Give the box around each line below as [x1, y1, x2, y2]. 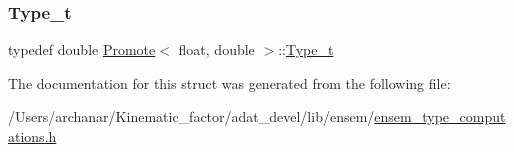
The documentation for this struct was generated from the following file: [8, 72, 451, 93]
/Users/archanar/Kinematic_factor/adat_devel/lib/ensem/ [8, 106, 375, 127]
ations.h [8, 126, 57, 146]
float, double [178, 39, 255, 60]
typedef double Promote [8, 39, 156, 60]
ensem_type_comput [374, 106, 506, 127]
